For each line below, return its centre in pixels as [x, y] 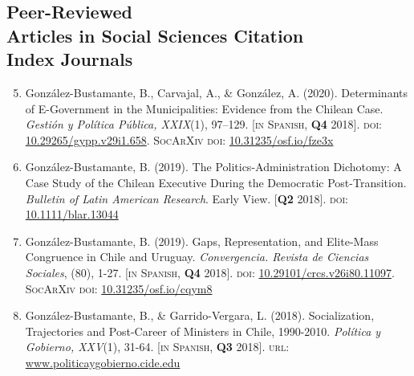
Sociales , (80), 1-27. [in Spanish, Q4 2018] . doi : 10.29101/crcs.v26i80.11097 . [210, 272]
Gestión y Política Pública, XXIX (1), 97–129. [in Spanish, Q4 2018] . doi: [203, 124]
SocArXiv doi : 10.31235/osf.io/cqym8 [119, 288]
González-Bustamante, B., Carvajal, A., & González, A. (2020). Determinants [217, 92]
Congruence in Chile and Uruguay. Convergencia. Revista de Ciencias [197, 257]
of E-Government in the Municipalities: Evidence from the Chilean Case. [204, 108]
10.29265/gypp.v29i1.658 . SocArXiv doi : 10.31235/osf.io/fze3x [179, 139]
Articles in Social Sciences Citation [155, 35]
